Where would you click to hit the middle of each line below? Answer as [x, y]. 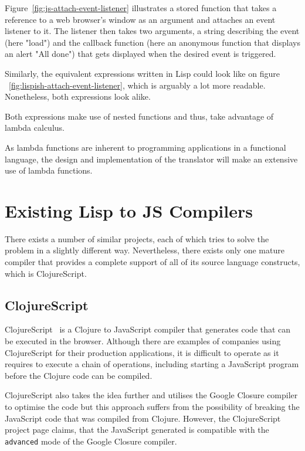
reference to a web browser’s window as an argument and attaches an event [140, 19]
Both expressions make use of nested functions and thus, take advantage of [139, 116]
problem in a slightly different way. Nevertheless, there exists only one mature [145, 250]
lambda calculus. [35, 128]
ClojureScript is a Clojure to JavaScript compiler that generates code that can [148, 329]
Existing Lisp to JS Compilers [129, 210]
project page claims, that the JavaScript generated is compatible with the [137, 430]
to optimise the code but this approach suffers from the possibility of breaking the [152, 406]
